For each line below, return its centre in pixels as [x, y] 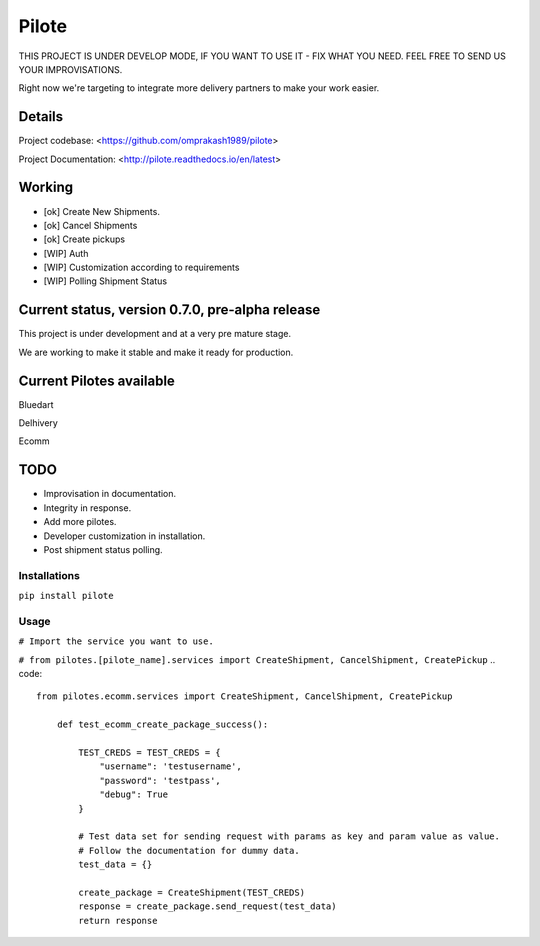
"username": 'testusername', [170, 766]
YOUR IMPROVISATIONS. [70, 69]
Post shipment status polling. [103, 549]
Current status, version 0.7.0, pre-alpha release [169, 310]
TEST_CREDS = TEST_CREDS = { [150, 752]
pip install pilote [66, 596]
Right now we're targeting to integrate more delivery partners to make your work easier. [199, 88]
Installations [49, 575]
